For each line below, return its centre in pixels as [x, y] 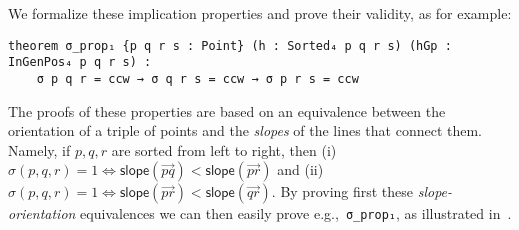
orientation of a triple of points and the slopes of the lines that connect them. [245, 130]
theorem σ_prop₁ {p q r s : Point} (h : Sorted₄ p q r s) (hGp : [230, 45]
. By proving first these [342, 191]
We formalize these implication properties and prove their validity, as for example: [260, 13]
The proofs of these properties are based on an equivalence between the [227, 110]
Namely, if [39, 149]
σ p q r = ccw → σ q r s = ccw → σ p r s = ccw [197, 78]
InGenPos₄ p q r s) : [80, 62]
